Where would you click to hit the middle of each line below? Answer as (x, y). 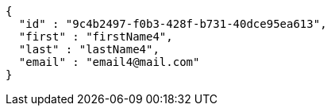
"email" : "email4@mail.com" (109, 62)
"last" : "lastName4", (89, 49)
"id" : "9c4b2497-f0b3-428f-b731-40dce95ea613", (173, 24)
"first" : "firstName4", (96, 37)
